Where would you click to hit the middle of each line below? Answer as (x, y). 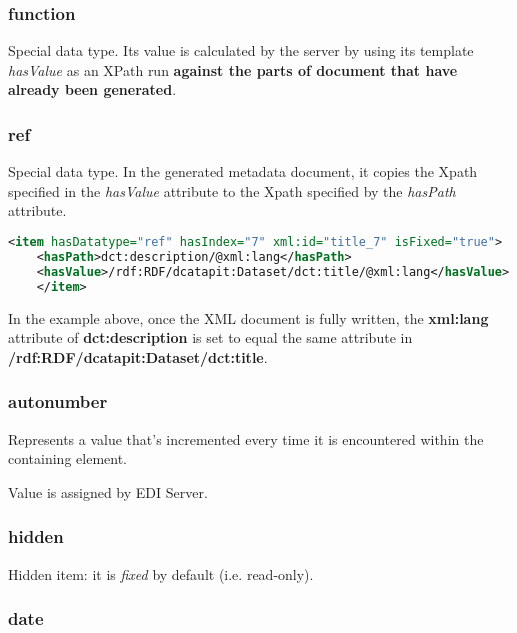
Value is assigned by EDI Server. (108, 491)
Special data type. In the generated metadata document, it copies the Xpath (243, 171)
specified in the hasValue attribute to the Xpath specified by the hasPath (232, 190)
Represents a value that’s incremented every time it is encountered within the (246, 438)
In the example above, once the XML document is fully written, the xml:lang (248, 317)
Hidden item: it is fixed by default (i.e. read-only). (161, 573)
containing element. (67, 458)
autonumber (58, 401)
